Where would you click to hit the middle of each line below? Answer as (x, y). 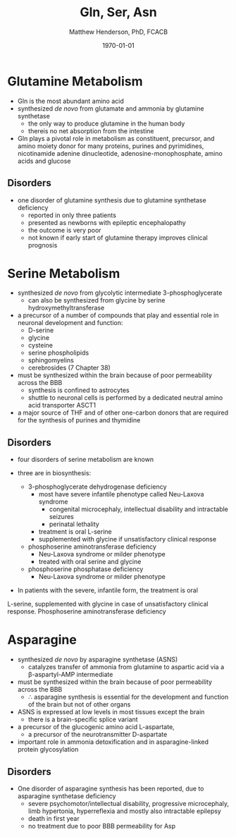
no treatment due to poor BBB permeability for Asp (102, 826)
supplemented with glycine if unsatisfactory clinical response (128, 539)
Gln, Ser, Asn (118, 12)
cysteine (41, 346)
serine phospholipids (58, 353)
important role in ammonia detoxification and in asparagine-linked (113, 742)
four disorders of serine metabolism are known (85, 460)
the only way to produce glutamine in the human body (106, 123)
